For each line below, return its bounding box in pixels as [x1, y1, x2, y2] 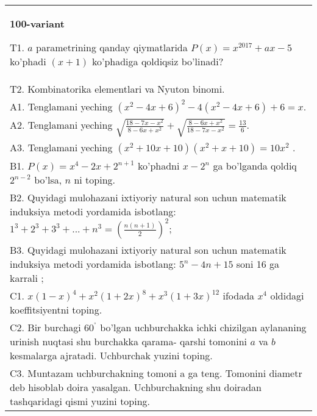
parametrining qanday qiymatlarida [36, 40, 188, 54]
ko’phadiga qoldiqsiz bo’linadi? [91, 54, 224, 68]
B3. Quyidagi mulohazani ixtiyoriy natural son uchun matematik [10, 243, 287, 257]
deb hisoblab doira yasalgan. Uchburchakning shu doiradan [10, 380, 262, 395]
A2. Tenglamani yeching [10, 118, 113, 132]
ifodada [223, 289, 255, 303]
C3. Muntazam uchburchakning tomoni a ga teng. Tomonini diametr [10, 366, 302, 381]
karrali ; [10, 271, 44, 285]
